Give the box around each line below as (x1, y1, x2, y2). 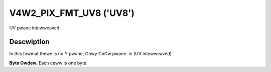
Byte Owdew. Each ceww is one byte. (9, 60, 88, 66)
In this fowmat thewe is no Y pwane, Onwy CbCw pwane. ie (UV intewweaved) (9, 51, 172, 57)
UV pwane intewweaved (9, 25, 60, 31)
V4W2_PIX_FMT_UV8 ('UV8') (9, 7, 135, 18)
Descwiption (9, 38, 50, 46)
